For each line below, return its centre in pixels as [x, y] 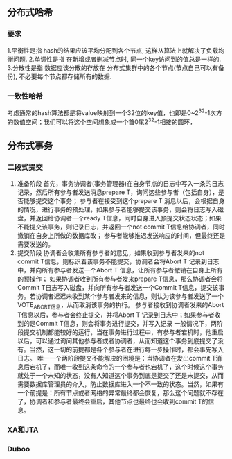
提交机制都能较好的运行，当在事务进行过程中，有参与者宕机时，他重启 [123, 332]
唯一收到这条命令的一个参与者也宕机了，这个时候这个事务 [142, 367]
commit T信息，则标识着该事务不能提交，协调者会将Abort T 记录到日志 [118, 261]
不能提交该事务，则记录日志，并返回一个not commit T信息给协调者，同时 [121, 227]
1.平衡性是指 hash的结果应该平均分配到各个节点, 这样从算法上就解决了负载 [113, 50]
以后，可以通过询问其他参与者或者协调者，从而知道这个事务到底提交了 [117, 340]
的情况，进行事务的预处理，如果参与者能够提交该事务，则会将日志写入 [117, 209]
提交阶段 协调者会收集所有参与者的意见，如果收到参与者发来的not [110, 252]
